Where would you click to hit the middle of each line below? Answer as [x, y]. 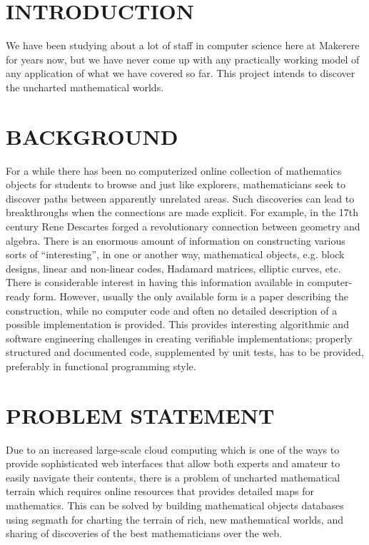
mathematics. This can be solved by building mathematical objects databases [175, 505]
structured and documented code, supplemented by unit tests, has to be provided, [185, 352]
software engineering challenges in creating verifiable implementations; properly [179, 338]
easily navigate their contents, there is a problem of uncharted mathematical [173, 477]
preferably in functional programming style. [101, 366]
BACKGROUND [92, 136]
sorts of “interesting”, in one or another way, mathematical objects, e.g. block [175, 254]
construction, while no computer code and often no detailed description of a [172, 310]
